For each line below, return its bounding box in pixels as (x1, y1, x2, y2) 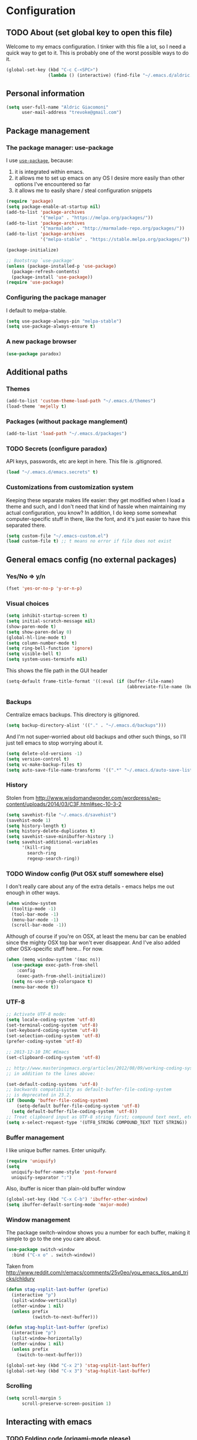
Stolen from (6, 794, 35, 801)
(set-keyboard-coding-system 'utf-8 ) (6, 1028, 98, 1034)
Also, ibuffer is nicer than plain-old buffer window (6, 1185, 126, 1192)
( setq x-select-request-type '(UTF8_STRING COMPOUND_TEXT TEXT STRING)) (6, 1119, 188, 1125)
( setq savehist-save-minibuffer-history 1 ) (6, 834, 114, 840)
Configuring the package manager (6, 294, 107, 302)
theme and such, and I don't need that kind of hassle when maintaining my (6, 503, 186, 510)
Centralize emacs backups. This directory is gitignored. (6, 711, 140, 718)
